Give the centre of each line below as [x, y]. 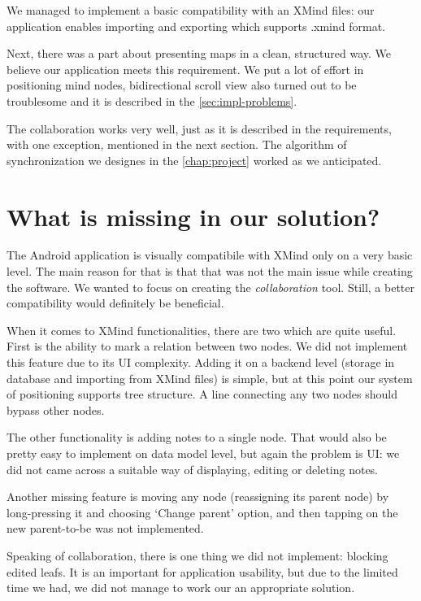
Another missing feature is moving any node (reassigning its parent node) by [198, 496]
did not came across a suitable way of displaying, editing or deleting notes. [193, 469]
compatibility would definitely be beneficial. [115, 303]
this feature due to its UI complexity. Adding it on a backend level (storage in [201, 362]
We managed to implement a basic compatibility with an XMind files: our [191, 10]
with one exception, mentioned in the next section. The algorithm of [177, 144]
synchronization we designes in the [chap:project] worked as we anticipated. [194, 160]
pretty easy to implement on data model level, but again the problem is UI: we [203, 453]
